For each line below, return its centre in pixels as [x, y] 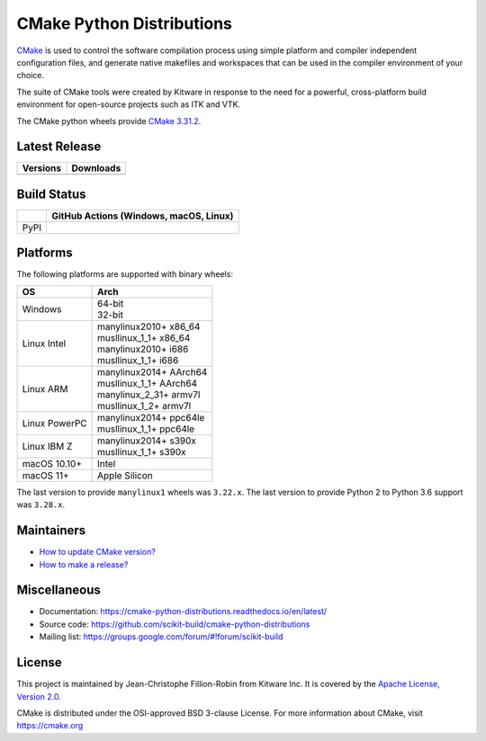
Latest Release [59, 147]
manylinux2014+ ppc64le [151, 417]
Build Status [51, 194]
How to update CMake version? [98, 552]
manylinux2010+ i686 [143, 349]
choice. [31, 76]
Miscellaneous [58, 590]
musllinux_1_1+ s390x [142, 451]
